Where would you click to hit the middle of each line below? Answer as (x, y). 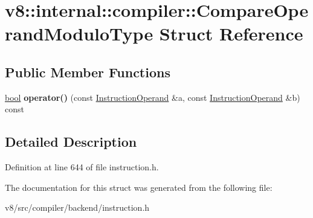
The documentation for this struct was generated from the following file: (139, 187)
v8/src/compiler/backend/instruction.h (77, 207)
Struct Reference (231, 34)
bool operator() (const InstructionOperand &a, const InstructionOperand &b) (153, 97)
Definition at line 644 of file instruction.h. (82, 167)
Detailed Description (71, 142)
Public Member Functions (88, 72)
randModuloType (79, 34)
